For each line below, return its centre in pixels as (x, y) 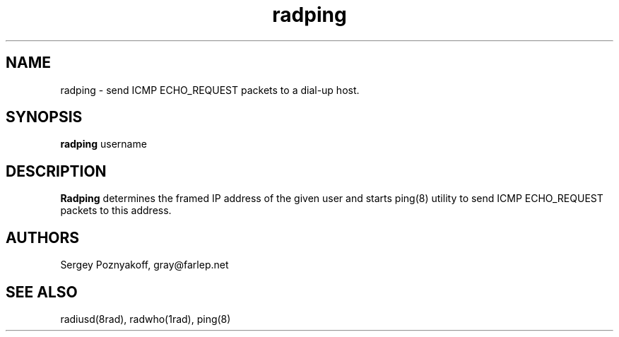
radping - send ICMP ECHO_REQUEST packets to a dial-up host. (210, 90)
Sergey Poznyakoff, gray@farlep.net (145, 265)
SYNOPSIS (44, 117)
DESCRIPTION (56, 171)
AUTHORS (43, 237)
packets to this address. (116, 211)
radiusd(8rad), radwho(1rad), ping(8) (146, 319)
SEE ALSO (42, 292)
